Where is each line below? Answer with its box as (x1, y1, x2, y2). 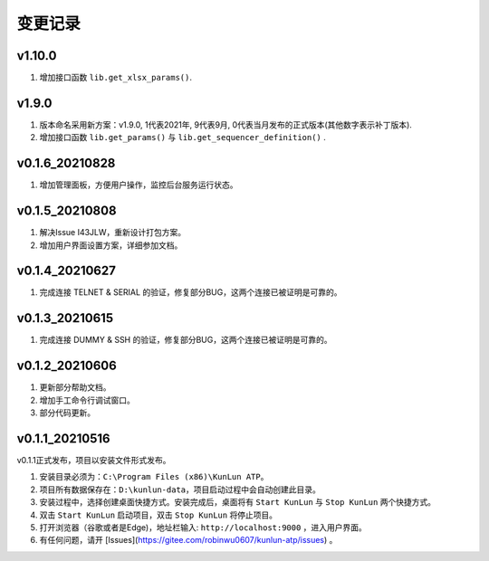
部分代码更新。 (39, 407, 95, 418)
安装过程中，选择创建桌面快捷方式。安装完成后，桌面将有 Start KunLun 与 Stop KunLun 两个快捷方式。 (39, 497, 436, 508)
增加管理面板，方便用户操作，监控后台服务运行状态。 (39, 179, 238, 190)
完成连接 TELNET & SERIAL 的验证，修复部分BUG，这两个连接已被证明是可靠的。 (39, 287, 342, 298)
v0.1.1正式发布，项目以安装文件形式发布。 (16, 454, 171, 465)
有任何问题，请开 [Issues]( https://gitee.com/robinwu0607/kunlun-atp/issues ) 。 (39, 535, 338, 546)
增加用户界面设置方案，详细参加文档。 (39, 240, 183, 251)
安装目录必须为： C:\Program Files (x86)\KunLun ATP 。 (39, 471, 269, 482)
